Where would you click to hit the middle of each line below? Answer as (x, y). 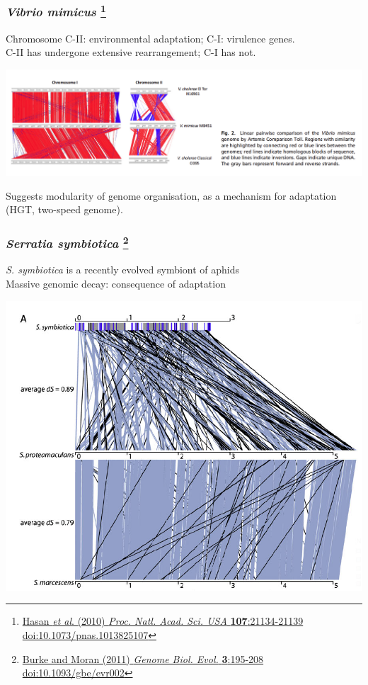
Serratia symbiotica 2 (67, 242)
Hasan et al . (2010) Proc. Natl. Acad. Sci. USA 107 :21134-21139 (163, 621)
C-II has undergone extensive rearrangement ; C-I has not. (131, 52)
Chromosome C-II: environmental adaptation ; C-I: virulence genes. (150, 38)
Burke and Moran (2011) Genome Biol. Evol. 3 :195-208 (143, 658)
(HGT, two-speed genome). (64, 209)
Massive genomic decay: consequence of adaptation (116, 284)
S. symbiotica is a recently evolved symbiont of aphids (123, 270)
